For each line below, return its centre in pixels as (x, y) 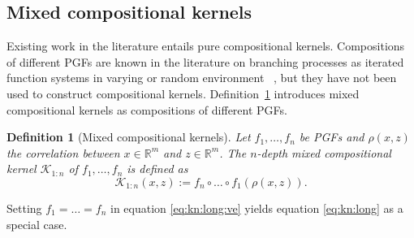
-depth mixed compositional (324, 152)
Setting (24, 208)
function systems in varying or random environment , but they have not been (202, 78)
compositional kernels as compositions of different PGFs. (147, 109)
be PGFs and (332, 137)
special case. (37, 224)
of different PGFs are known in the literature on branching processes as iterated (205, 61)
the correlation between (63, 152)
